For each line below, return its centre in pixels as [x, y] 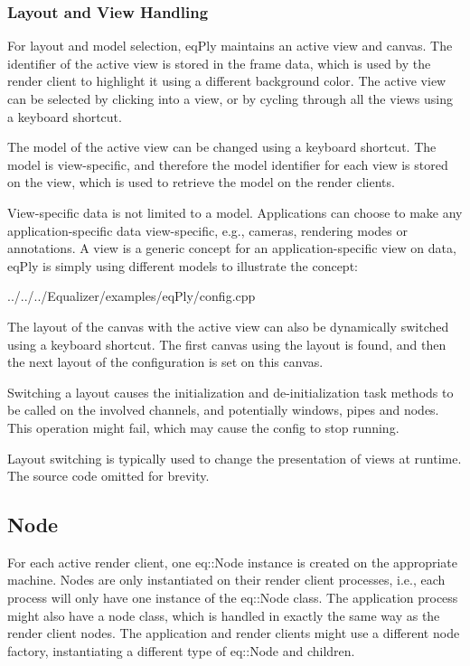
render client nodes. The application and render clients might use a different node [234, 633]
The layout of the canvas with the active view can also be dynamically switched [228, 326]
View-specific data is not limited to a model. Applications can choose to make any [235, 212]
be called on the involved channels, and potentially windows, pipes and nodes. [223, 410]
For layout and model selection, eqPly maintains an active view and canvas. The [230, 46]
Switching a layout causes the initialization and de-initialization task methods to [230, 392]
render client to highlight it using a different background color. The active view [227, 81]
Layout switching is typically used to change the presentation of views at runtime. [235, 458]
